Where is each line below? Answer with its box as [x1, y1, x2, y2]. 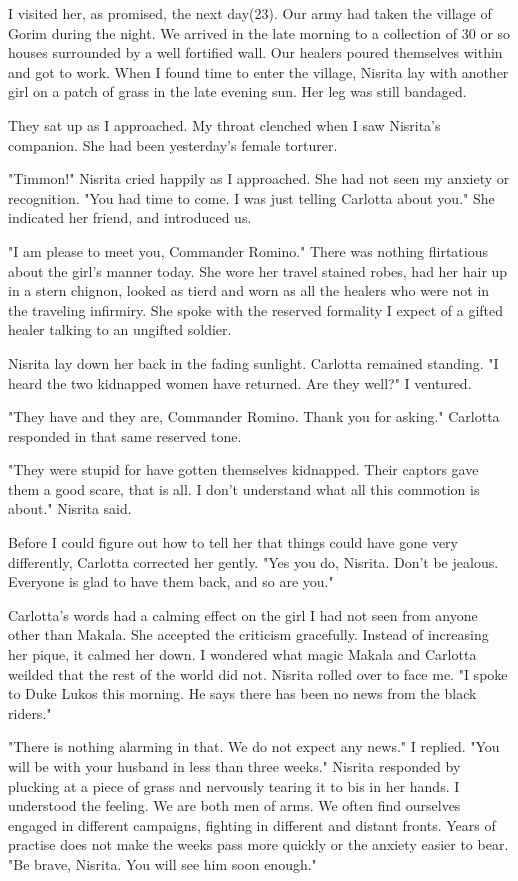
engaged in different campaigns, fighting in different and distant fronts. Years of [8, 814, 496, 835]
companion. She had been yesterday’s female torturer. [8, 134, 338, 155]
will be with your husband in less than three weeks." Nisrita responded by [8, 756, 461, 776]
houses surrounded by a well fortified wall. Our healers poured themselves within [8, 42, 503, 63]
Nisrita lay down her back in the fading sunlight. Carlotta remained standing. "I [8, 352, 499, 373]
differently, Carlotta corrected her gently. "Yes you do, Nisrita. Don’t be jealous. [8, 551, 499, 572]
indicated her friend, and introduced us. [8, 207, 252, 228]
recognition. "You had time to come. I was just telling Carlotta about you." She [8, 187, 495, 208]
